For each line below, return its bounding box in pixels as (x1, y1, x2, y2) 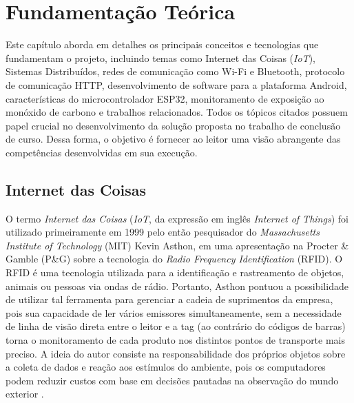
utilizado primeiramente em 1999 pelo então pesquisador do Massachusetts (6, 225, 320, 239)
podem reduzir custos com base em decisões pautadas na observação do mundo (6, 373, 339, 387)
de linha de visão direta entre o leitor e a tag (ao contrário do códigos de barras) (6, 319, 346, 333)
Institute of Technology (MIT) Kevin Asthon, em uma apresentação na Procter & (6, 238, 349, 252)
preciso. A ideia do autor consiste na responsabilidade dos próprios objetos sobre (6, 346, 346, 360)
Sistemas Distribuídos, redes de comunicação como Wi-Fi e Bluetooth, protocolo (6, 64, 345, 79)
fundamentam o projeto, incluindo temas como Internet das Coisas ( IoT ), (6, 50, 315, 65)
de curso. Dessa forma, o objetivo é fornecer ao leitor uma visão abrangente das (6, 132, 341, 146)
